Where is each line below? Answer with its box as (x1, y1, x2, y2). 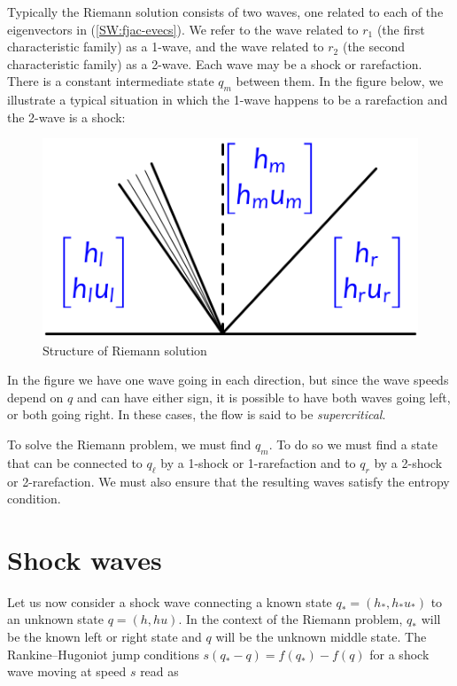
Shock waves (7, 541, 162, 577)
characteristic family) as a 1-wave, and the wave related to (7, 37, 324, 56)
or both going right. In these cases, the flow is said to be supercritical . (7, 405, 386, 424)
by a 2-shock (374, 453, 443, 472)
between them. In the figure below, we (236, 72, 444, 90)
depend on (7, 387, 64, 406)
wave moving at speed (7, 662, 127, 681)
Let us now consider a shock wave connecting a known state (7, 592, 332, 611)
